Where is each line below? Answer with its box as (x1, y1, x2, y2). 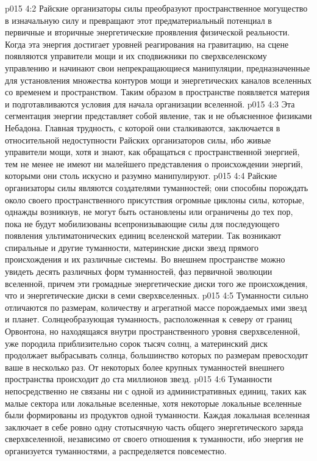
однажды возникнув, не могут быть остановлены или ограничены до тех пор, (5, 205, 293, 218)
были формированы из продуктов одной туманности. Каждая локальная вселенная (5, 408, 310, 421)
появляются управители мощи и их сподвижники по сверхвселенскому (5, 49, 267, 62)
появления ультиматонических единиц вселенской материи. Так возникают (5, 229, 282, 242)
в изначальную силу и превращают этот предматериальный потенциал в (5, 13, 272, 26)
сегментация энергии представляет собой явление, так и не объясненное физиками (5, 109, 312, 122)
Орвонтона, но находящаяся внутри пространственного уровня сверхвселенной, (5, 325, 301, 338)
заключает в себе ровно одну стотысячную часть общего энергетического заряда (5, 420, 304, 433)
